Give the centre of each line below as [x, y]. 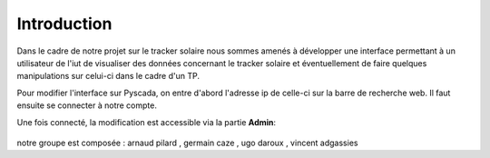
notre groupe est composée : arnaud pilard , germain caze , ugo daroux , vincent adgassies [187, 143]
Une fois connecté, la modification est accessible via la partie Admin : [147, 122]
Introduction [64, 24]
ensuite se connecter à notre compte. [87, 105]
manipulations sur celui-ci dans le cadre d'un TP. [108, 76]
